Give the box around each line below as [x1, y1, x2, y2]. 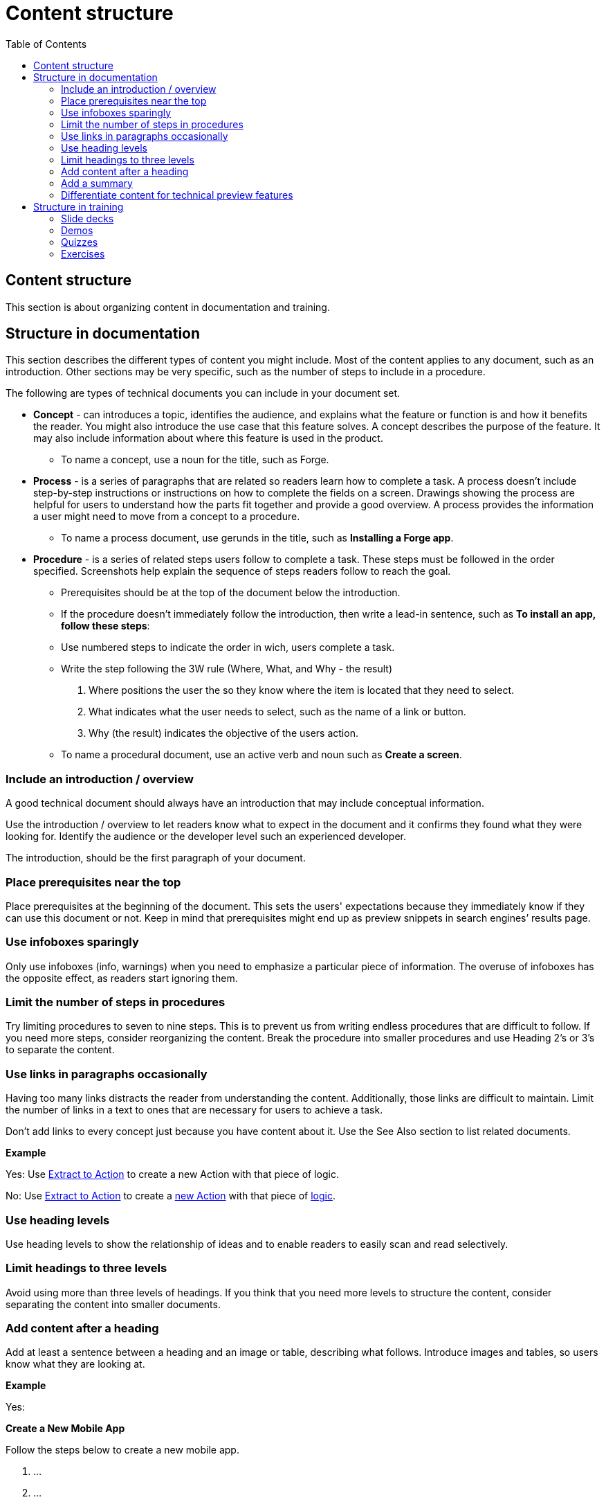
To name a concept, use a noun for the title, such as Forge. [61, 454, 329, 466]
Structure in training [33, 200, 124, 213]
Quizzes [61, 235, 98, 248]
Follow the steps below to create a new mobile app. [6, 1444, 239, 1456]
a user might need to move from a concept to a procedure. [33, 510, 300, 523]
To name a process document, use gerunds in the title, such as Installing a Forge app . [61, 532, 454, 544]
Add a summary [61, 177, 133, 189]
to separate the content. [6, 1044, 115, 1056]
